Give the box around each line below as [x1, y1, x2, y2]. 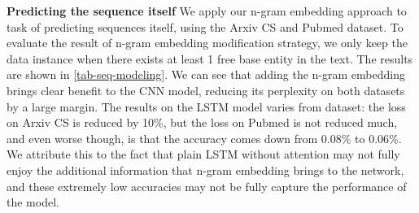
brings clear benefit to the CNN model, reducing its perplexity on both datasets [7, 81, 405, 98]
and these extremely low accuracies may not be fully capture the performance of [7, 177, 407, 194]
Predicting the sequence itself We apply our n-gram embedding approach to [7, 2, 407, 19]
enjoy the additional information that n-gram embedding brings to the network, [7, 161, 404, 178]
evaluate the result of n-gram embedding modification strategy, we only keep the [7, 34, 408, 51]
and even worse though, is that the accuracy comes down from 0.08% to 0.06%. [7, 129, 402, 146]
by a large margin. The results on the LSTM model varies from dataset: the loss [7, 98, 406, 115]
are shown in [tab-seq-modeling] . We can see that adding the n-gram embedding [7, 66, 405, 83]
